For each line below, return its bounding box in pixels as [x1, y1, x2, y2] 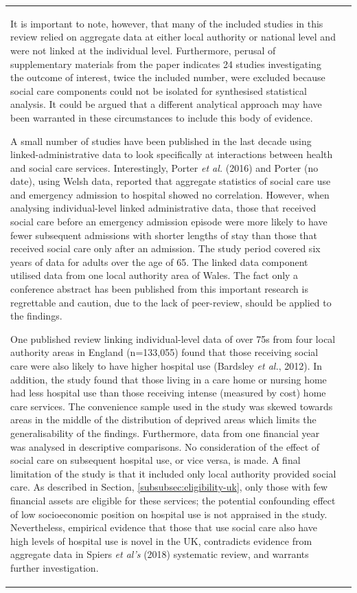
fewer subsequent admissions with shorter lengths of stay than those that [10, 227, 317, 242]
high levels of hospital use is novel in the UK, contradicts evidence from [10, 533, 312, 548]
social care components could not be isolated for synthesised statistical [10, 83, 307, 98]
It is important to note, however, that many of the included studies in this [10, 16, 323, 30]
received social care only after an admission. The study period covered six [10, 241, 321, 256]
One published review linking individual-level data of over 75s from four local [10, 331, 336, 346]
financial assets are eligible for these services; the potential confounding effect [10, 493, 336, 507]
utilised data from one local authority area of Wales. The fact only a [10, 268, 299, 282]
